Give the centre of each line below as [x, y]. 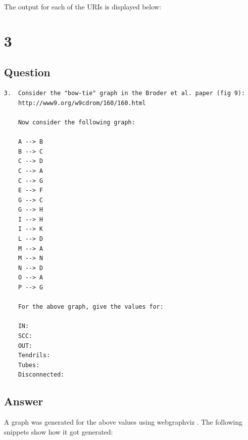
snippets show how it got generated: [58, 431]
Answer [24, 401]
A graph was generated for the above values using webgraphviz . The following [123, 422]
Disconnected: [41, 375]
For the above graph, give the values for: [91, 307]
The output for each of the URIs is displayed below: [83, 6]
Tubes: [29, 365]
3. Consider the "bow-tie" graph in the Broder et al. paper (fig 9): [124, 93]
